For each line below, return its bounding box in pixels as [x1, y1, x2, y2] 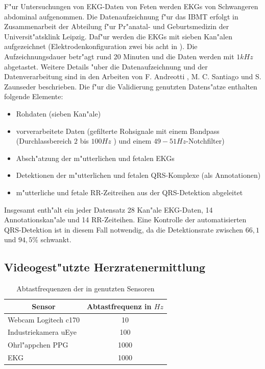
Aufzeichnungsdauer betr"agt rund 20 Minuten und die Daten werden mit [4, 51, 234, 61]
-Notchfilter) [186, 135, 225, 146]
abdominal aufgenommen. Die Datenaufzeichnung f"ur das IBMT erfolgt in [4, 11, 238, 21]
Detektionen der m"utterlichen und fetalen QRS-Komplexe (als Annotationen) [16, 170, 261, 180]
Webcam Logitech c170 [8, 314, 80, 325]
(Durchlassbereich [16, 135, 72, 146]
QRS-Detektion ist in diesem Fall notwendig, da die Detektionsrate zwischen [4, 224, 244, 235]
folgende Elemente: [4, 91, 63, 102]
